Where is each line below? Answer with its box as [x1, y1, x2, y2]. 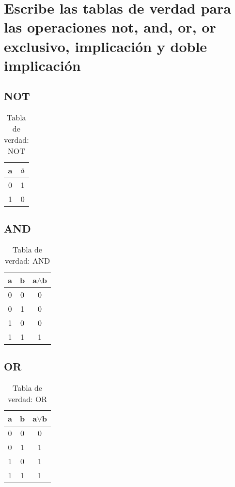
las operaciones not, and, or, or [4, 17, 216, 37]
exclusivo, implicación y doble [4, 36, 207, 56]
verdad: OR [7, 393, 47, 404]
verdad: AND [4, 255, 50, 267]
